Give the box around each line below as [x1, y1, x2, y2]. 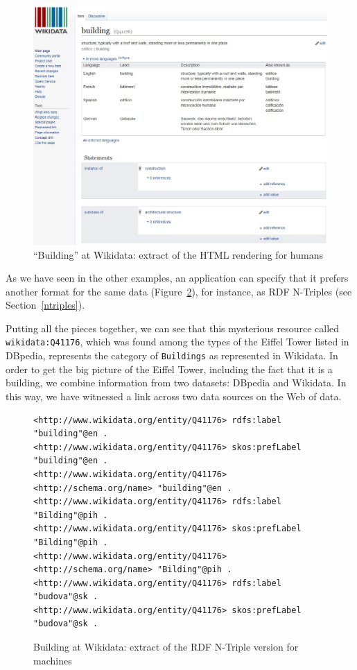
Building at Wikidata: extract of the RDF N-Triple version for [33, 639, 299, 654]
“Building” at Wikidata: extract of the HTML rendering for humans [33, 247, 323, 261]
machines [33, 653, 72, 667]
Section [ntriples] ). [6, 298, 85, 312]
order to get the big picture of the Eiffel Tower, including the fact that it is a [6, 361, 333, 376]
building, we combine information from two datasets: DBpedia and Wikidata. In [6, 375, 347, 390]
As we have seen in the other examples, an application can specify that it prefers [6, 270, 349, 285]
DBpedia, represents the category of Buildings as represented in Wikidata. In [6, 348, 338, 363]
